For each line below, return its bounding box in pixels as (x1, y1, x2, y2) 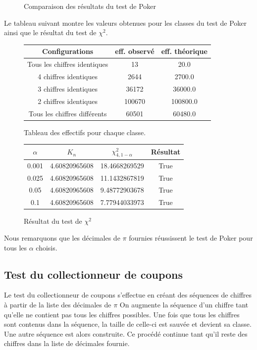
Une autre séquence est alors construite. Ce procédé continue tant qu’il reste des (4, 328, 248, 339)
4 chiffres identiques (38, 71, 98, 81)
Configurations (42, 46, 94, 56)
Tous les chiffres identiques (27, 59, 108, 69)
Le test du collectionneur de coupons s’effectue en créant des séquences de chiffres (4, 290, 252, 300)
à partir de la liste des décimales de (4, 299, 111, 309)
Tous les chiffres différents (28, 108, 107, 118)
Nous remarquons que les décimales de (4, 232, 120, 243)
